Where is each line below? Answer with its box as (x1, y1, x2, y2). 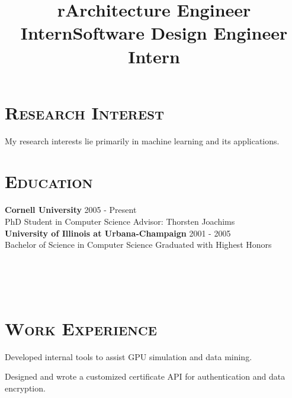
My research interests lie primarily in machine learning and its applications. (5, 134, 280, 147)
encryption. (5, 381, 46, 394)
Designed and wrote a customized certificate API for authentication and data (5, 370, 285, 383)
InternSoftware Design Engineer (20, 21, 288, 45)
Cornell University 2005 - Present (5, 203, 137, 216)
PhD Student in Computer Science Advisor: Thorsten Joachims (5, 215, 235, 227)
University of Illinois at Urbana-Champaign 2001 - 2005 (5, 226, 231, 239)
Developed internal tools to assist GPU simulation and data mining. (5, 350, 252, 363)
